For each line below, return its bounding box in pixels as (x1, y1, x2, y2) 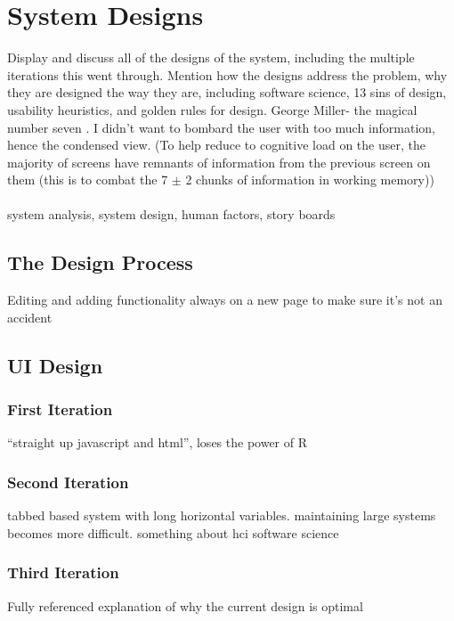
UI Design (7, 351, 103, 379)
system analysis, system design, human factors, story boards (7, 205, 336, 224)
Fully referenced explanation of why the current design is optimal (7, 596, 363, 615)
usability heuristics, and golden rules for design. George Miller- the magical (7, 100, 418, 118)
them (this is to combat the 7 (7, 170, 168, 189)
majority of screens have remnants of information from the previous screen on (7, 152, 431, 171)
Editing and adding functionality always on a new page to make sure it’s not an (7, 290, 442, 309)
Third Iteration (7, 561, 119, 584)
